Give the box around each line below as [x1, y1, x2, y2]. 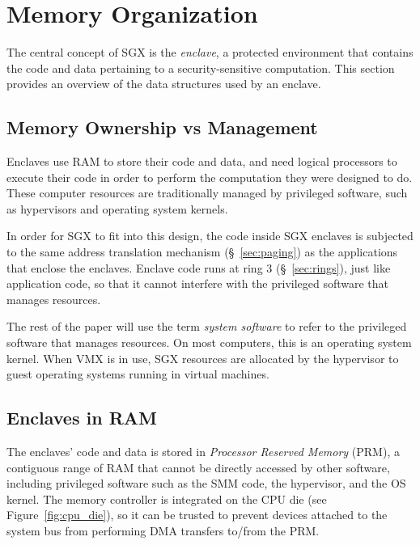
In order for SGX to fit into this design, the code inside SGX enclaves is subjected [6, 227, 414, 244]
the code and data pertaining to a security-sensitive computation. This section [6, 59, 395, 76]
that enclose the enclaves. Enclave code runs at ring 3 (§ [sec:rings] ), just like [6, 259, 391, 276]
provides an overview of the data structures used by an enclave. [6, 75, 321, 92]
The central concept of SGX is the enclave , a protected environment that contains [6, 44, 414, 61]
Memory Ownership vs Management [6, 115, 318, 140]
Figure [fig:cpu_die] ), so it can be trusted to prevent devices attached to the [6, 506, 388, 523]
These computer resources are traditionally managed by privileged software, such [6, 184, 408, 201]
